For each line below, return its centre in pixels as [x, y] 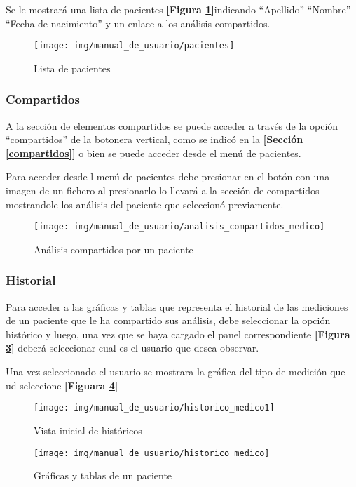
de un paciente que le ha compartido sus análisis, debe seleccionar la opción [168, 320]
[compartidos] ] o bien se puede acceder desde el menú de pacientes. [153, 153]
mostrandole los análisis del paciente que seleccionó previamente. [145, 204]
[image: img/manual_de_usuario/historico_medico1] [154, 408]
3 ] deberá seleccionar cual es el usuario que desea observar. [132, 348]
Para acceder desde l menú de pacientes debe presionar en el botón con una [168, 176]
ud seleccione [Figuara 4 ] [62, 385]
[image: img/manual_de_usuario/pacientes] [134, 46]
